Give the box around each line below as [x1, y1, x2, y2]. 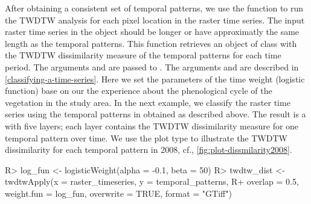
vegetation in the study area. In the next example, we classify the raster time [5, 96, 290, 108]
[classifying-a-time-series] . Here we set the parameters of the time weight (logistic [5, 72, 305, 85]
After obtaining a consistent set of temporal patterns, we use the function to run [5, 2, 304, 14]
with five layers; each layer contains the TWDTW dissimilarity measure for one [5, 119, 299, 132]
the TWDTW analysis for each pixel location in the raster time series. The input [5, 13, 305, 26]
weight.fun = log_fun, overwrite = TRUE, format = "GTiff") [5, 187, 232, 199]
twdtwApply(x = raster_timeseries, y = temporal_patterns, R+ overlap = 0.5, [5, 175, 299, 188]
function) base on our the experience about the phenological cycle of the [5, 84, 272, 97]
